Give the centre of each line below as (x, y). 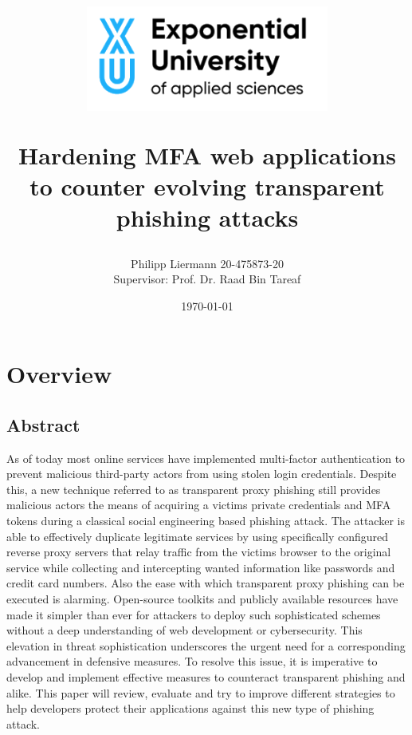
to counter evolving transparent (207, 186)
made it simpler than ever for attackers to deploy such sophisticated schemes (194, 614)
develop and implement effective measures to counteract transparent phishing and (206, 676)
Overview (59, 374)
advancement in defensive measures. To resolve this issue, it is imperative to (192, 661)
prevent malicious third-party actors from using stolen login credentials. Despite (202, 474)
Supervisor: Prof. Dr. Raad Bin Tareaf (207, 279)
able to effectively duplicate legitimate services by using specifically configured (198, 536)
